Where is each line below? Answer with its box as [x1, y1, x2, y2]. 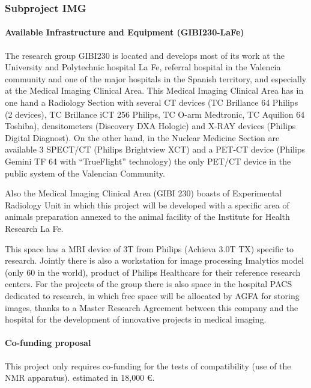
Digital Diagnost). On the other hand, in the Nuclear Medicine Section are [5, 131, 280, 144]
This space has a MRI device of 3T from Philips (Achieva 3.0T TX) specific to [5, 242, 294, 255]
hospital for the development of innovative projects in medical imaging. [5, 313, 267, 326]
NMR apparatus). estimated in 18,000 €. [5, 371, 155, 384]
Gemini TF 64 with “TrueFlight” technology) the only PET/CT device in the [5, 154, 291, 167]
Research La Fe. [5, 222, 64, 234]
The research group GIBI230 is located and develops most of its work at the [5, 49, 285, 61]
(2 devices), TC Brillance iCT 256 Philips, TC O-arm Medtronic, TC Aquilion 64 [5, 108, 305, 120]
